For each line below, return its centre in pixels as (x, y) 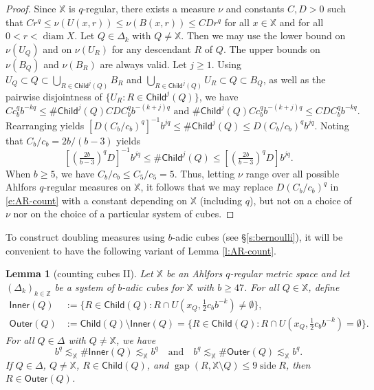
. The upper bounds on (272, 48)
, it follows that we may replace (207, 187)
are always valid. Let (143, 64)
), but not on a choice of (301, 200)
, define (324, 286)
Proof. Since (31, 8)
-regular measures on (87, 187)
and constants (255, 8)
